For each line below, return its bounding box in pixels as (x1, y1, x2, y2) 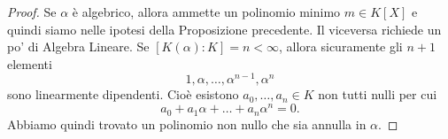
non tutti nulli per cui (318, 85, 437, 104)
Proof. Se (7, 3, 57, 20)
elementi (7, 54, 52, 73)
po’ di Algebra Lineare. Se (7, 37, 150, 56)
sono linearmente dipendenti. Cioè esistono (7, 85, 239, 104)
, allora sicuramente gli (279, 37, 403, 56)
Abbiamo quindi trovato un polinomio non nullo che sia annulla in (7, 114, 367, 133)
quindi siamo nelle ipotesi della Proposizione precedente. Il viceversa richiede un (7, 19, 442, 38)
